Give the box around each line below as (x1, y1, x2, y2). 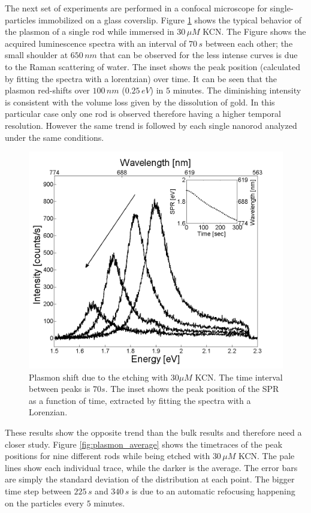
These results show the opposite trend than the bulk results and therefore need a (5, 426, 302, 438)
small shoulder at (5, 49, 68, 61)
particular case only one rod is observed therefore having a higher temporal (5, 107, 282, 120)
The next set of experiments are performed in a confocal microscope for (5, 2, 267, 14)
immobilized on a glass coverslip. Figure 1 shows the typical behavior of (38, 13, 302, 26)
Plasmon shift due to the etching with (29, 370, 168, 383)
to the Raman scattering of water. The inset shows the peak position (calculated (5, 60, 300, 73)
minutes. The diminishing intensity (173, 84, 301, 96)
